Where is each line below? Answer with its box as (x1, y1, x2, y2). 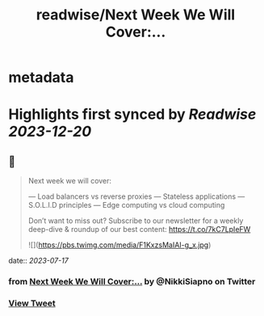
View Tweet (8, 297, 57, 309)
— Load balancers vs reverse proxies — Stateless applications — (27, 192, 245, 201)
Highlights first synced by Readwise (8, 105, 257, 124)
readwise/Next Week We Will (36, 6, 236, 24)
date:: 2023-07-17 (8, 256, 69, 266)
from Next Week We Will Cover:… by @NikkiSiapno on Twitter (8, 276, 256, 288)
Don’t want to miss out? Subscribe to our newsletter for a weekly (27, 216, 244, 225)
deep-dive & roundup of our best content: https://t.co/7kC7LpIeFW (27, 225, 251, 234)
